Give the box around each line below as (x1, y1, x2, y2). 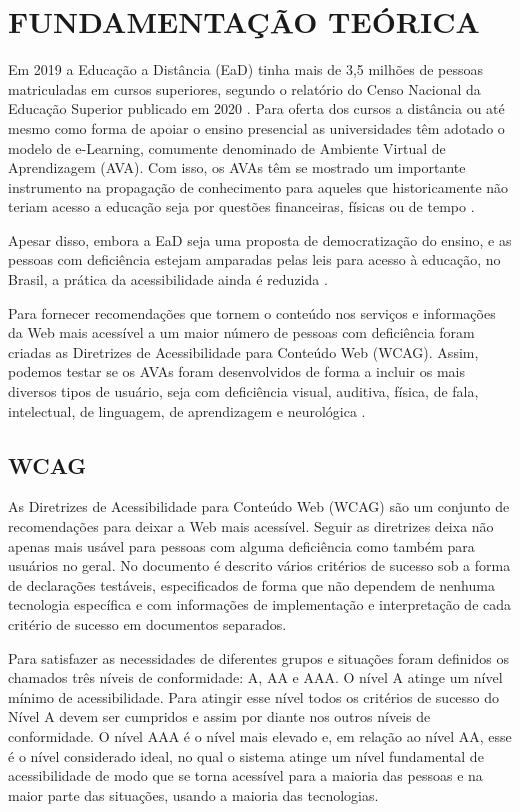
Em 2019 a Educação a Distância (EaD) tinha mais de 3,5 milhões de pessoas (8, 59, 484, 80)
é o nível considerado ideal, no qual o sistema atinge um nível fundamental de (8, 745, 484, 766)
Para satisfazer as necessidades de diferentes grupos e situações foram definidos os (8, 647, 509, 668)
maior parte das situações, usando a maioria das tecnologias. (8, 784, 379, 805)
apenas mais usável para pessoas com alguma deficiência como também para (8, 535, 475, 556)
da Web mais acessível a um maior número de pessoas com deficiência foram (8, 322, 475, 343)
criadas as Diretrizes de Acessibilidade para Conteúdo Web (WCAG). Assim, (8, 341, 479, 362)
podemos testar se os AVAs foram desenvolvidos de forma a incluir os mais (8, 361, 465, 382)
